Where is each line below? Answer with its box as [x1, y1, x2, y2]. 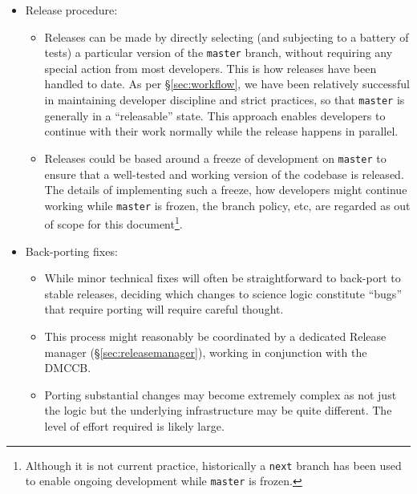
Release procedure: [25, 2, 118, 18]
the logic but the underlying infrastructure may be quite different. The [44, 402, 392, 419]
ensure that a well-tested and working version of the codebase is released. [44, 165, 404, 182]
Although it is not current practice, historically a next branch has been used [25, 456, 402, 473]
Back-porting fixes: [25, 242, 118, 259]
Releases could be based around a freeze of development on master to [44, 149, 387, 166]
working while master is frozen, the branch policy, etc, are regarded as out [44, 196, 411, 213]
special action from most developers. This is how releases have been [44, 59, 377, 76]
